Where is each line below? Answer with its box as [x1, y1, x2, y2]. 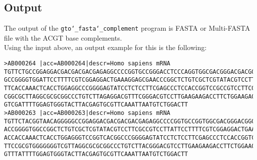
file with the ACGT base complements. [4, 32, 122, 43]
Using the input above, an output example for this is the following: [4, 42, 207, 53]
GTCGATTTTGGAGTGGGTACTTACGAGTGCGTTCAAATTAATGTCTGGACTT [4, 101, 188, 108]
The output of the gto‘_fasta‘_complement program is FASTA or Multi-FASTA [4, 23, 251, 33]
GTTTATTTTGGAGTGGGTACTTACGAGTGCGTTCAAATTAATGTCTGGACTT [4, 151, 188, 158]
